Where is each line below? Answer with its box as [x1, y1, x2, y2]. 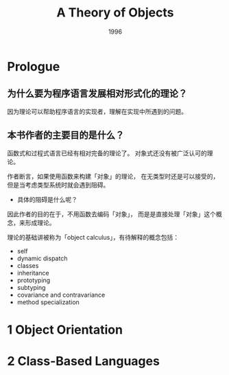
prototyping [16, 276, 51, 284]
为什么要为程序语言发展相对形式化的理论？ [7, 88, 187, 100]
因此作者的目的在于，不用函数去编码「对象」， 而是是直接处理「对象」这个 [7, 209, 216, 218]
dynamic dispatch [16, 254, 68, 262]
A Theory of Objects [56, 5, 174, 21]
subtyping [16, 283, 46, 291]
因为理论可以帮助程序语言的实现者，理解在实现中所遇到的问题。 [7, 107, 187, 115]
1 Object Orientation [7, 321, 123, 337]
